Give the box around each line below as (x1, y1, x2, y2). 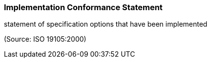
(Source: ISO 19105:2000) (4, 35, 86, 44)
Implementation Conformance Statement (4, 2, 163, 12)
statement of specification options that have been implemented (4, 20, 208, 29)
